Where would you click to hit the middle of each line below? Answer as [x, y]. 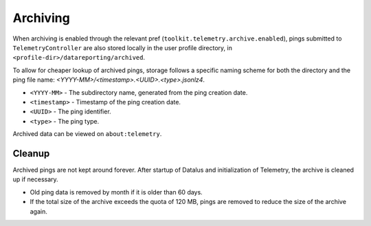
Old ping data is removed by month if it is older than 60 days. [116, 192]
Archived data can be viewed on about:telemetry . [87, 134]
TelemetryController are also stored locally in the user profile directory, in [123, 47]
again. [39, 211]
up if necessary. [35, 179]
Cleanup [31, 154]
